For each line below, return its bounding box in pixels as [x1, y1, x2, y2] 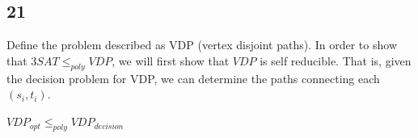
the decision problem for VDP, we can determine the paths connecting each [6, 69, 380, 86]
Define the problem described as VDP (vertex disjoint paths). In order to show [6, 36, 397, 53]
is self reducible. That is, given [260, 52, 412, 69]
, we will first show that [112, 52, 230, 69]
